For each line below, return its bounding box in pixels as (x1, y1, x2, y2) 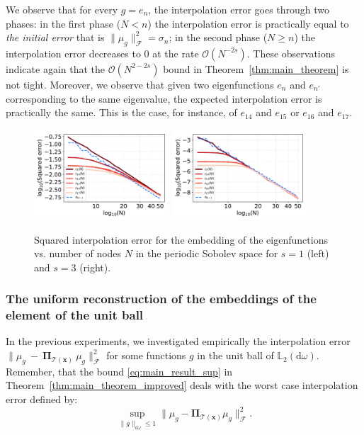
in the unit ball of (197, 348, 274, 363)
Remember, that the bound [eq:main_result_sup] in (6, 363, 233, 378)
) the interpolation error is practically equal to (147, 16, 349, 30)
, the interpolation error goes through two (148, 2, 330, 16)
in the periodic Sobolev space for (135, 246, 278, 261)
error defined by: (6, 392, 78, 407)
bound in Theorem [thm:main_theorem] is (163, 61, 349, 76)
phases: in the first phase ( (6, 16, 121, 30)
